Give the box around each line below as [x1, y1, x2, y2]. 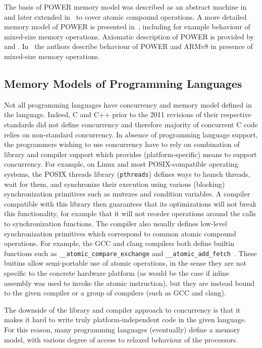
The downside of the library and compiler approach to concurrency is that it [4, 304, 241, 315]
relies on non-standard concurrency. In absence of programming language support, [4, 129, 258, 139]
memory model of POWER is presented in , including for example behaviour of [4, 21, 250, 32]
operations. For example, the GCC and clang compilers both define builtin [4, 238, 234, 248]
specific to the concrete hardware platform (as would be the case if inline [4, 267, 230, 278]
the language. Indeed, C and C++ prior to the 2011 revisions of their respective [4, 109, 251, 120]
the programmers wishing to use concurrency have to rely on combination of [4, 139, 240, 150]
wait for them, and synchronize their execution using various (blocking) [4, 178, 225, 189]
